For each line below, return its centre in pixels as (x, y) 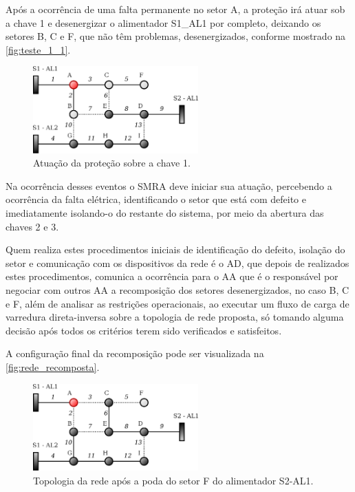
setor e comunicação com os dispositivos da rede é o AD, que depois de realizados (177, 263)
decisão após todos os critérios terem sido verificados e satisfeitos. (144, 330)
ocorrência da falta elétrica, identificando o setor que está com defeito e (156, 199)
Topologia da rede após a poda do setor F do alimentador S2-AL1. (173, 480)
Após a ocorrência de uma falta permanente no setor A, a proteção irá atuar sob (175, 9)
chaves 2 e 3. (32, 226)
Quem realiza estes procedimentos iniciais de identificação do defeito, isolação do (175, 249)
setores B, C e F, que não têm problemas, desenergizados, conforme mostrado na (176, 36)
